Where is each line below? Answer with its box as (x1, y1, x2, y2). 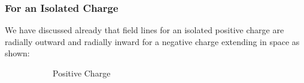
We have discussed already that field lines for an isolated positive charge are (5, 24, 284, 36)
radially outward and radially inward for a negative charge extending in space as (5, 35, 300, 47)
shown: (5, 47, 30, 59)
